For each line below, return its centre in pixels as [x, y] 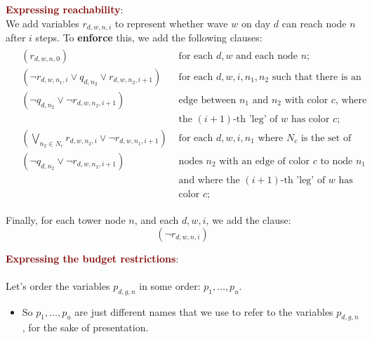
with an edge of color [265, 161]
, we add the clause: [248, 219]
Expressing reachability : [65, 9]
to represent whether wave [171, 23]
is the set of [326, 138]
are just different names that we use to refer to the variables [204, 311]
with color [306, 100]
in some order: [170, 285]
